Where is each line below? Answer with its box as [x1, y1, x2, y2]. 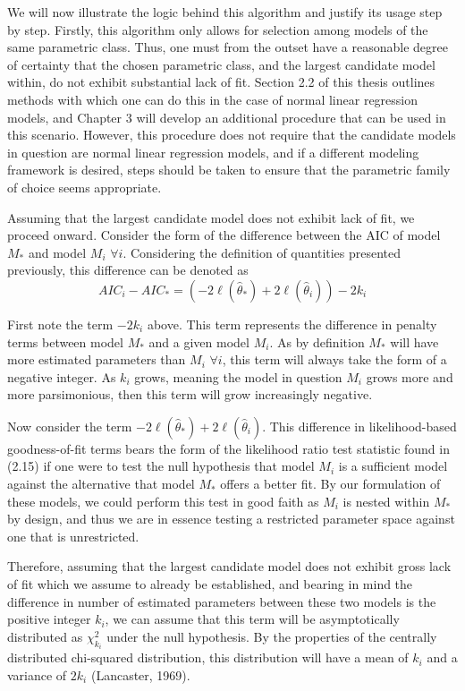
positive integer [7, 610, 91, 628]
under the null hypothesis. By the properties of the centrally [106, 627, 437, 645]
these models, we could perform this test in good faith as [7, 491, 319, 510]
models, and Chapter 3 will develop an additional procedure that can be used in [7, 107, 446, 126]
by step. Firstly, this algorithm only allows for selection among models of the [7, 20, 428, 38]
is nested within [342, 491, 430, 510]
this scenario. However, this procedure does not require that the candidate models [7, 125, 456, 144]
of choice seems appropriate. [7, 177, 162, 196]
